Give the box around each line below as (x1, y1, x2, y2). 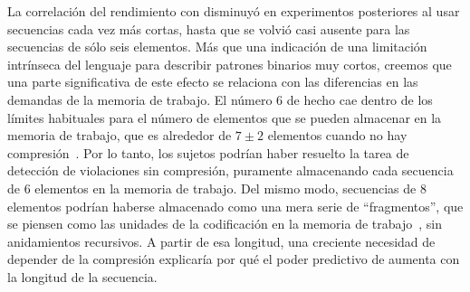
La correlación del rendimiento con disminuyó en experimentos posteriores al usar (7, 2, 460, 20)
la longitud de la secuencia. (7, 267, 158, 286)
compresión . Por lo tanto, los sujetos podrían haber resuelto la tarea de (7, 143, 409, 162)
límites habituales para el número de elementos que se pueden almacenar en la (7, 108, 442, 127)
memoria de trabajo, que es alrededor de (7, 126, 232, 145)
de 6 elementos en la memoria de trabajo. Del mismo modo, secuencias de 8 (7, 178, 427, 197)
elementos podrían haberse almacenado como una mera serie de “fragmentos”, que (7, 196, 464, 215)
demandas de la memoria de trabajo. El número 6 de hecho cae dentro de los (7, 89, 433, 108)
